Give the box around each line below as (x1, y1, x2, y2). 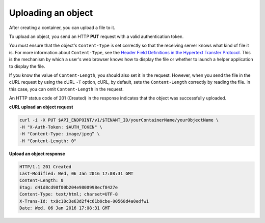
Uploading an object (9, 7, 93, 18)
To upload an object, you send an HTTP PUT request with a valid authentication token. (9, 33, 184, 39)
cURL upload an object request (9, 104, 74, 110)
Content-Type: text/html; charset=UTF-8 (19, 191, 118, 197)
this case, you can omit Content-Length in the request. (9, 86, 124, 92)
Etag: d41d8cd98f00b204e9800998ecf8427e (19, 185, 118, 190)
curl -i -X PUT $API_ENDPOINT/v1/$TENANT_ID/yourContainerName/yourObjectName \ (19, 117, 219, 123)
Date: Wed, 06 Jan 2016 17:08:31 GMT (19, 205, 110, 211)
